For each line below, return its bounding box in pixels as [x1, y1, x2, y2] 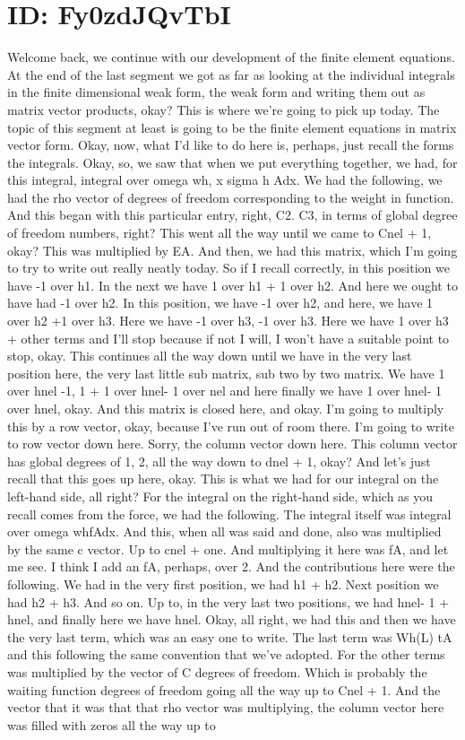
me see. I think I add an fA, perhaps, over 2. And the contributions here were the [7, 557, 455, 576]
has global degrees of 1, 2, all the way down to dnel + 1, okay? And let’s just [7, 451, 431, 470]
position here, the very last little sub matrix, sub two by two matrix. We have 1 [7, 363, 445, 382]
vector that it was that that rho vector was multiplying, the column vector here [7, 698, 444, 717]
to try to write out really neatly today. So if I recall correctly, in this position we [7, 258, 450, 277]
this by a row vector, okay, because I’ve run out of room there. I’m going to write [7, 416, 454, 435]
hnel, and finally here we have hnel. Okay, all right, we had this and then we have [7, 610, 456, 629]
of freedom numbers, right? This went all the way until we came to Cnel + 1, [7, 223, 432, 242]
